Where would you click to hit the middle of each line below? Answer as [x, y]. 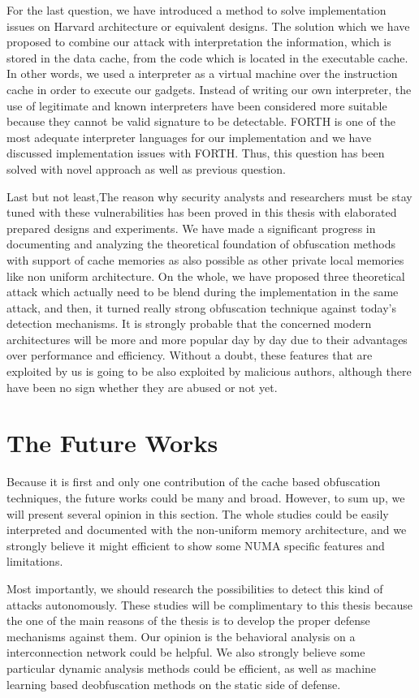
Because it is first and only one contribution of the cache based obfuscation [194, 482]
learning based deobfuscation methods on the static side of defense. [174, 684]
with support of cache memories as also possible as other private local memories [205, 259]
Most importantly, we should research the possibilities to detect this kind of [195, 588]
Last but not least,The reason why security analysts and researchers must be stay [209, 196]
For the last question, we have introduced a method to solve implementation [197, 10]
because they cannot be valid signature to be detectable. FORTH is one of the [201, 121]
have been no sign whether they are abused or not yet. [142, 387]
